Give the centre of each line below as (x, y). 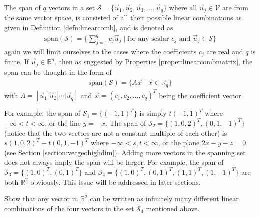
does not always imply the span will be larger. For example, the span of (114, 162)
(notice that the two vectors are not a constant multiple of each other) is (116, 133)
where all (183, 7)
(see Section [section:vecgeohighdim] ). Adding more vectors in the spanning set (125, 152)
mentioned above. (173, 208)
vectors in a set (72, 7)
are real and (225, 51)
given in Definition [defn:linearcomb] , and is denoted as (89, 28)
